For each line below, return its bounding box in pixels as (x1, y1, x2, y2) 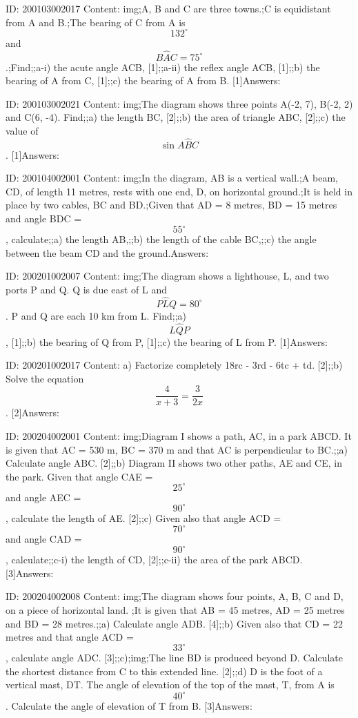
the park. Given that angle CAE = (6, 469, 153, 483)
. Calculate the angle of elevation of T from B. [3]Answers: (6, 698, 252, 712)
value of (6, 123, 39, 137)
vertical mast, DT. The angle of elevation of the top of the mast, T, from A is (6, 677, 335, 692)
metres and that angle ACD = (6, 630, 134, 644)
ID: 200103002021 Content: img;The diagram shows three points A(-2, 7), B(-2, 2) (6, 96, 353, 110)
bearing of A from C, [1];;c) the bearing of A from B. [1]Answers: (6, 73, 281, 88)
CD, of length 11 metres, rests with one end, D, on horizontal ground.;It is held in (6, 184, 352, 198)
